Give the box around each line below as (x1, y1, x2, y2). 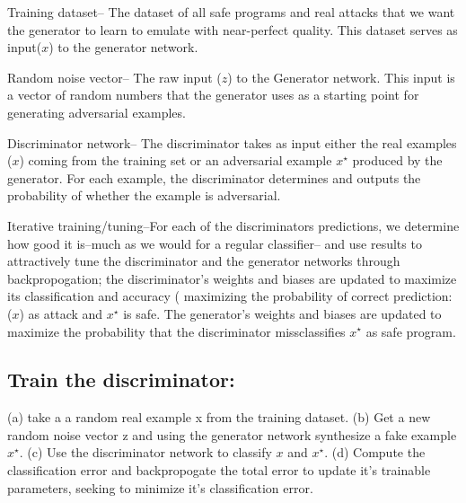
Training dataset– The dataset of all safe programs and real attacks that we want (7, 3, 455, 21)
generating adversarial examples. (7, 102, 186, 121)
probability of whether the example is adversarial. (7, 186, 281, 205)
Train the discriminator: (7, 366, 235, 393)
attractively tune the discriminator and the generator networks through (7, 251, 400, 270)
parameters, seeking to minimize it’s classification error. (7, 478, 313, 497)
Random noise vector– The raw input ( (7, 67, 222, 86)
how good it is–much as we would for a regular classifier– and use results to (7, 234, 422, 252)
